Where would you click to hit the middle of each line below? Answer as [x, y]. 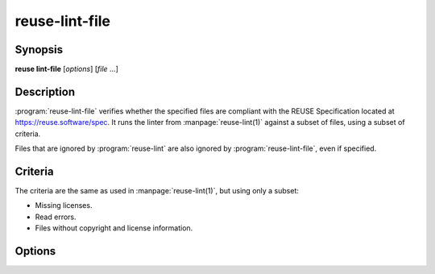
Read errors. [56, 217]
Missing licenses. [64, 205]
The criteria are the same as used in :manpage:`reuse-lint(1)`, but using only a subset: [157, 191]
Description [45, 91]
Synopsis [39, 50]
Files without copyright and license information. [114, 228]
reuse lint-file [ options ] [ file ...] [66, 69]
